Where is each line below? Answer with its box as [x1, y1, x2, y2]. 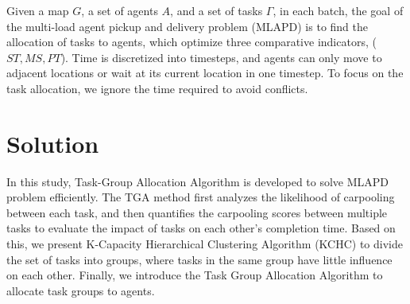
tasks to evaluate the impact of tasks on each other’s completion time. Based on [6, 220, 396, 236]
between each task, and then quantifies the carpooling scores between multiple [6, 204, 388, 220]
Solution [6, 127, 99, 159]
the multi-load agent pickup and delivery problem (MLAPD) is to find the [6, 18, 368, 34]
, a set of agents [81, 2, 158, 18]
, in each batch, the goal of [273, 2, 404, 18]
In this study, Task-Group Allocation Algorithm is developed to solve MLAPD [6, 173, 389, 189]
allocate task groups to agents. [6, 282, 155, 298]
